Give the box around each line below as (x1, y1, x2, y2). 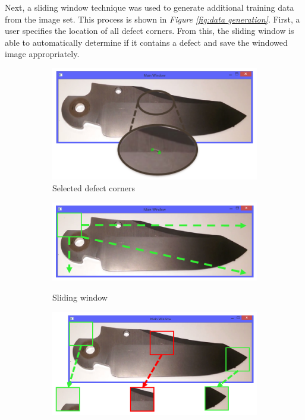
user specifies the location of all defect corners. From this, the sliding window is (5, 24, 294, 37)
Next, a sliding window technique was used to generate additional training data (5, 1, 294, 13)
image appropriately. (5, 48, 80, 60)
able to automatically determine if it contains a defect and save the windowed (5, 36, 288, 48)
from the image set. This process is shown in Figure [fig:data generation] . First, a (5, 12, 300, 25)
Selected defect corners (52, 181, 135, 194)
